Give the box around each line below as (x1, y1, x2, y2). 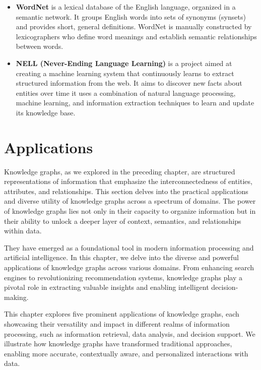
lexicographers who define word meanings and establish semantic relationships (16, 31, 257, 41)
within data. (4, 225, 42, 236)
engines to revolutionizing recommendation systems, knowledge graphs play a (4, 272, 242, 282)
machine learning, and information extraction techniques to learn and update (16, 97, 254, 108)
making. (4, 291, 29, 302)
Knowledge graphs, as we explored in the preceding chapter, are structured (4, 166, 235, 176)
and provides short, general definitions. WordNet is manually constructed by (16, 21, 252, 32)
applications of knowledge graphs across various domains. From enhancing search (4, 262, 254, 272)
